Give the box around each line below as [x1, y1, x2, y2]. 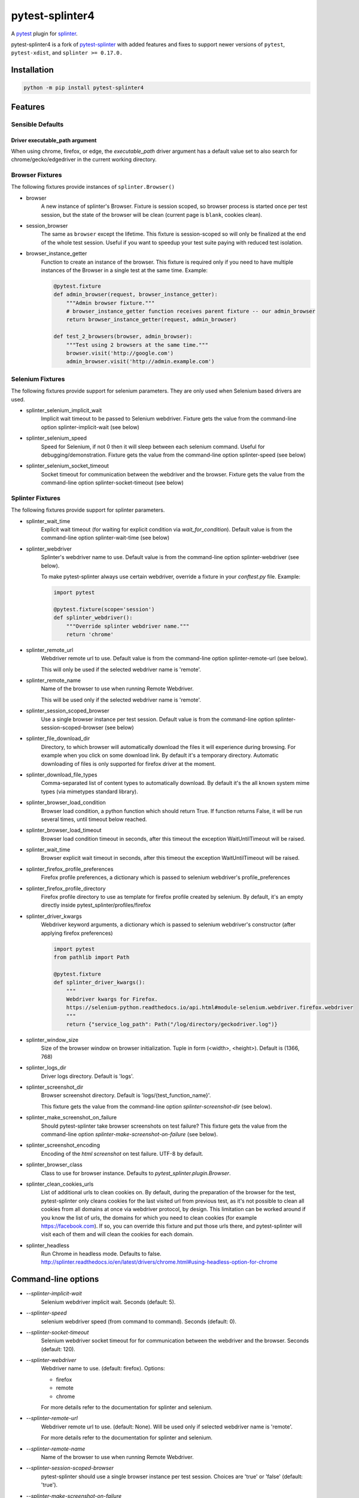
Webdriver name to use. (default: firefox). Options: [41, 1365, 165, 1372]
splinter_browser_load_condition [26, 799, 106, 806]
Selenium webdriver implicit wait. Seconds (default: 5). [41, 1298, 176, 1306]
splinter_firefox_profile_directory [26, 884, 106, 892]
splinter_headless [26, 1242, 70, 1249]
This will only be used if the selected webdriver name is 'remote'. [41, 666, 202, 673]
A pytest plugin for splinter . [11, 30, 78, 37]
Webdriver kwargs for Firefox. [66, 995, 158, 1002]
